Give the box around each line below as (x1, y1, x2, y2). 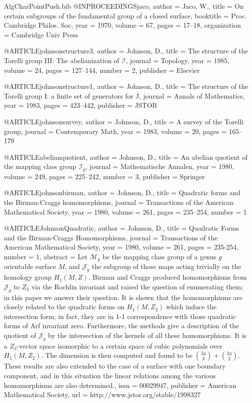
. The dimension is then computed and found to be (41, 350, 192, 360)
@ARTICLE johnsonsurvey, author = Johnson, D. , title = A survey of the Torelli (4, 116, 244, 126)
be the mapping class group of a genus (102, 251, 217, 261)
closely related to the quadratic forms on (4, 302, 125, 312)
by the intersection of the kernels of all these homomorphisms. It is (48, 330, 247, 340)
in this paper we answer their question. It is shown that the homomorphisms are (4, 292, 243, 302)
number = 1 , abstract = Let (4, 251, 88, 261)
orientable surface (4, 261, 56, 271)
